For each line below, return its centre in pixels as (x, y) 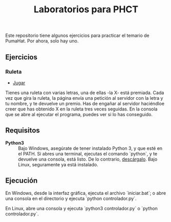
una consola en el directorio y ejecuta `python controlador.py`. (71, 198)
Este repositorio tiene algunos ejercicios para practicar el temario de (77, 36)
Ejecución (22, 181)
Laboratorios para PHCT (86, 9)
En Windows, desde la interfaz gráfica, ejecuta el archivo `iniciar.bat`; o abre (86, 193)
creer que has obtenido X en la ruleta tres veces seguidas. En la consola (81, 109)
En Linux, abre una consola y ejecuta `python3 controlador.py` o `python (81, 208)
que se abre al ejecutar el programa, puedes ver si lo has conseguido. (79, 114)
